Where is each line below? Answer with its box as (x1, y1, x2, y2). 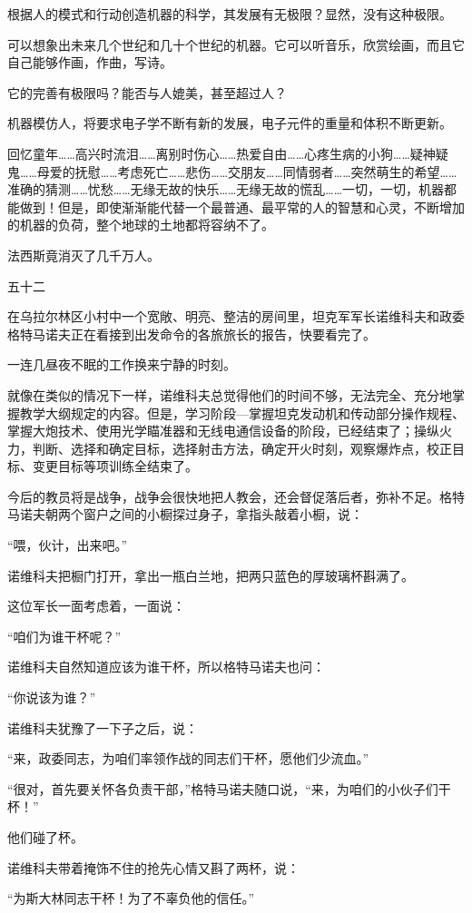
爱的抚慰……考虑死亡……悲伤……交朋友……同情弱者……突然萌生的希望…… (49, 162, 457, 181)
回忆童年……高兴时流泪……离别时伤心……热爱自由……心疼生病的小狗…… (7, 143, 410, 162)
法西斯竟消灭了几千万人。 (7, 245, 160, 264)
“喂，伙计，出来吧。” (7, 535, 128, 555)
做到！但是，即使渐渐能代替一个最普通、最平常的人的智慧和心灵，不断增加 (19, 197, 465, 216)
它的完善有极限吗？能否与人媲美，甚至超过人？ (7, 83, 287, 102)
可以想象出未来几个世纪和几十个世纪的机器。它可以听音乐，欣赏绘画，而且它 (7, 34, 465, 54)
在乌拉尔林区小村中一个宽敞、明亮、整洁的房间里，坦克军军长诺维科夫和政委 (7, 307, 465, 326)
